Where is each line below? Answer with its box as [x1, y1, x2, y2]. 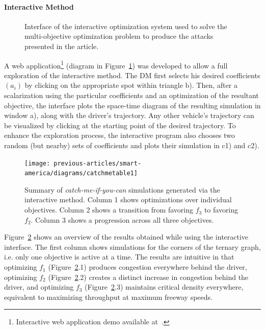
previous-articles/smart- [54, 159, 142, 167]
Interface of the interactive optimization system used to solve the [24, 20, 227, 31]
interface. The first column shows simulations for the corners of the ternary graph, [4, 241, 261, 252]
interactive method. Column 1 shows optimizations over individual [24, 194, 232, 205]
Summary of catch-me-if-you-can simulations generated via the [24, 184, 220, 195]
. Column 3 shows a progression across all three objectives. [31, 214, 214, 225]
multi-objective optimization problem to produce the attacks [24, 31, 214, 41]
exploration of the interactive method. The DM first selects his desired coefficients [4, 69, 260, 80]
